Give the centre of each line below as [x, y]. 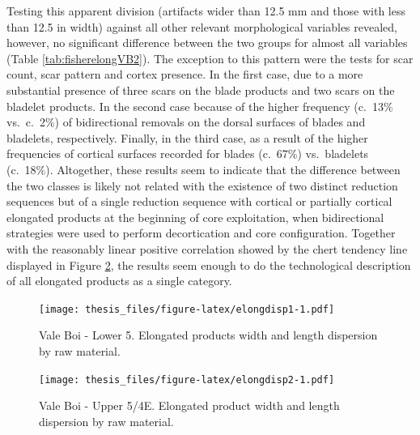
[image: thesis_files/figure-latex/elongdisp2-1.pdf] [187, 380]
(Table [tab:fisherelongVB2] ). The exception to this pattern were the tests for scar [210, 58]
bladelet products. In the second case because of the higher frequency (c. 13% [200, 106]
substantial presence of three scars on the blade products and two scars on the [201, 90]
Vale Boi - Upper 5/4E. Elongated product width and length [189, 405]
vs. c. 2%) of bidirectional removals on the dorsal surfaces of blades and [186, 122]
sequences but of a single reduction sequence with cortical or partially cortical [199, 201]
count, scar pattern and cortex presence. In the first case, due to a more [185, 74]
